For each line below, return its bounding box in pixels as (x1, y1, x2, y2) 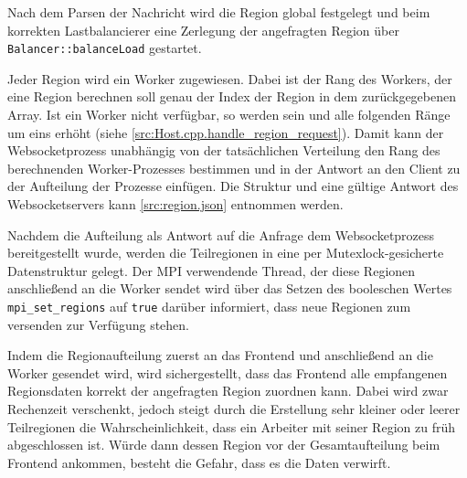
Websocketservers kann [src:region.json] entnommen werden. (7, 195, 344, 213)
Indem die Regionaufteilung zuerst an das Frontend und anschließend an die (7, 345, 433, 365)
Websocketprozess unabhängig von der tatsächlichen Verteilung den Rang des (7, 141, 440, 160)
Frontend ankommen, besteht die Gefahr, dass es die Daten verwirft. (7, 452, 391, 472)
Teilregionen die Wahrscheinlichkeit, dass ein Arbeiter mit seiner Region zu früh (7, 417, 455, 436)
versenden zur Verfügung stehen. (7, 314, 190, 334)
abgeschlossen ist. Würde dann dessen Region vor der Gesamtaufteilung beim (7, 435, 440, 454)
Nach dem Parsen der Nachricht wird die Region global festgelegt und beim (7, 3, 430, 21)
